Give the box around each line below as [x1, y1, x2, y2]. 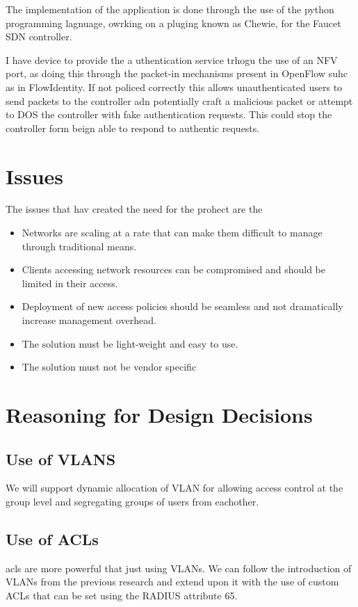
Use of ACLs [6, 528, 99, 549]
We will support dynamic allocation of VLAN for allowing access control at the [6, 480, 343, 495]
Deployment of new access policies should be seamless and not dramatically [22, 299, 343, 314]
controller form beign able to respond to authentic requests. [6, 120, 260, 135]
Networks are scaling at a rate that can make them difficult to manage [22, 225, 323, 240]
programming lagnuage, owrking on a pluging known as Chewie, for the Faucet [6, 15, 341, 30]
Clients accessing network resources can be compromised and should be [22, 262, 325, 277]
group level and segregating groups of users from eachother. [6, 494, 259, 508]
